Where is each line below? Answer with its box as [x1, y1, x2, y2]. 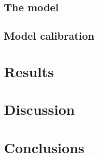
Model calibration [4, 28, 95, 43]
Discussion [4, 99, 75, 119]
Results [4, 61, 54, 81]
